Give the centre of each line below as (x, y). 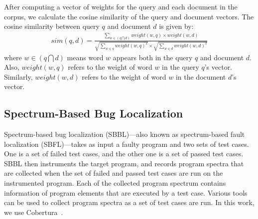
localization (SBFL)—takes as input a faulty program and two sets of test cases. (127, 144)
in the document (201, 76)
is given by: (176, 26)
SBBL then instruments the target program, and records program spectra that (124, 163)
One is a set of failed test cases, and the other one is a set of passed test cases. (124, 154)
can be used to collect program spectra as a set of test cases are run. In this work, (129, 202)
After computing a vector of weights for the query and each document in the (121, 6)
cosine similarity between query (52, 26)
